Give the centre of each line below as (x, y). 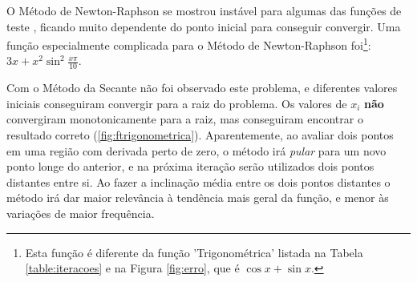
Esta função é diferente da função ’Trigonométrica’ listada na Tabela (194, 252)
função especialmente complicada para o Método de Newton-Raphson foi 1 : (189, 44)
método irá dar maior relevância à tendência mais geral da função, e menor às (198, 197)
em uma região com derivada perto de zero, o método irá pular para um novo (196, 150)
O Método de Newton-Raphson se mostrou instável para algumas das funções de (204, 10)
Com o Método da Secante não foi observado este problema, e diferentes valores (202, 88)
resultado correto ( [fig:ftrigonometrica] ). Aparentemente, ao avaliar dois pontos (200, 135)
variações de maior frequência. (81, 214)
